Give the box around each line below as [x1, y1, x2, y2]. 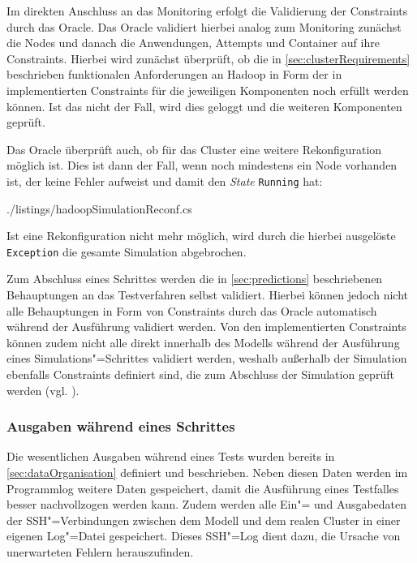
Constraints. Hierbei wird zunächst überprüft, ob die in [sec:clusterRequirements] [6, 49, 411, 67]
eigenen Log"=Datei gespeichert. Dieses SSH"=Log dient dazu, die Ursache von [6, 527, 401, 544]
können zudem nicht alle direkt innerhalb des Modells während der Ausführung [6, 333, 400, 350]
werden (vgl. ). [6, 381, 80, 398]
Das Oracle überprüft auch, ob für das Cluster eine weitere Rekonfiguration [6, 140, 382, 157]
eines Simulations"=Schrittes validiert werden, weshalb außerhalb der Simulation [6, 350, 407, 367]
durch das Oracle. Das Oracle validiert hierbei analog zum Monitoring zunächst [6, 18, 402, 35]
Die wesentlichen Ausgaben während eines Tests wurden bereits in [6, 448, 335, 465]
